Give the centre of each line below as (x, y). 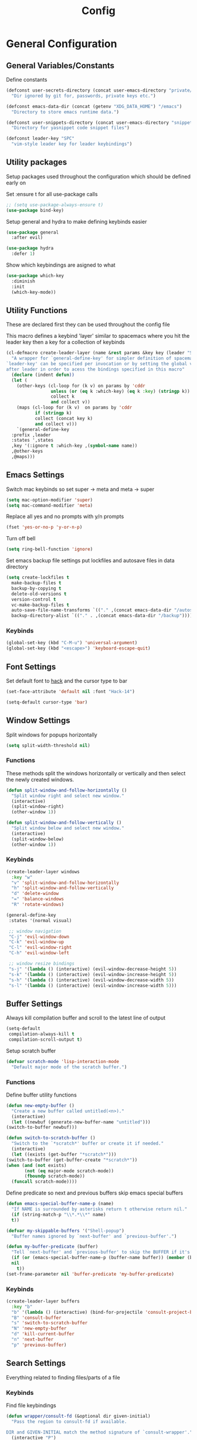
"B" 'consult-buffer (36, 1318)
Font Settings (31, 667)
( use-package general (33, 232)
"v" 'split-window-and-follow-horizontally (65, 883)
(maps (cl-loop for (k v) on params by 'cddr (74, 408)
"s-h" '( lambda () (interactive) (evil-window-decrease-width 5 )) (91, 980)
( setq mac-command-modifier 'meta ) (50, 505)
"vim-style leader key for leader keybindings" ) (72, 144)
